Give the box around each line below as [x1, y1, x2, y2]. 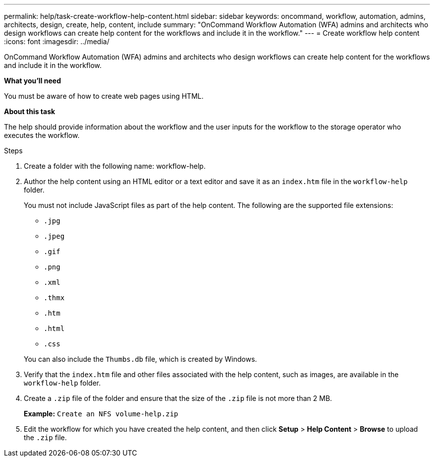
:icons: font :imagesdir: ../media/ [4, 37, 109, 46]
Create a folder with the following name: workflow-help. [24, 162, 206, 170]
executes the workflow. [4, 131, 80, 139]
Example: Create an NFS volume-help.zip [24, 409, 178, 418]
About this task [4, 107, 55, 116]
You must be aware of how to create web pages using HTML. [4, 92, 204, 100]
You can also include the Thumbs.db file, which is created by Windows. [24, 355, 257, 363]
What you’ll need [4, 76, 61, 85]
